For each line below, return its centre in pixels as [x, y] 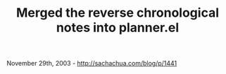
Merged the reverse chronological [118, 13]
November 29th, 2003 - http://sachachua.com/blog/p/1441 [92, 64]
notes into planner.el [118, 28]
